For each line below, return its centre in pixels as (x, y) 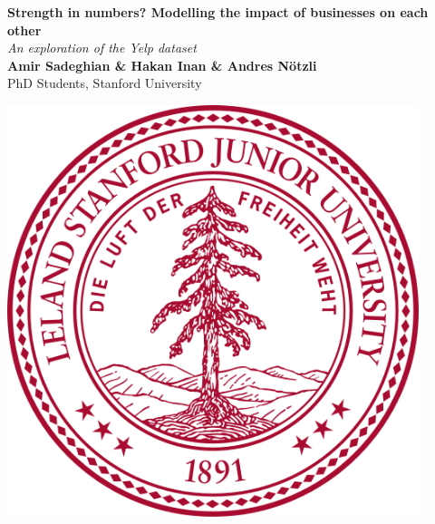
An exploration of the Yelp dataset (102, 48)
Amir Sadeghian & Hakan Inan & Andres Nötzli (162, 65)
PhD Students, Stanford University (105, 83)
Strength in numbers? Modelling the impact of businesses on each (218, 12)
